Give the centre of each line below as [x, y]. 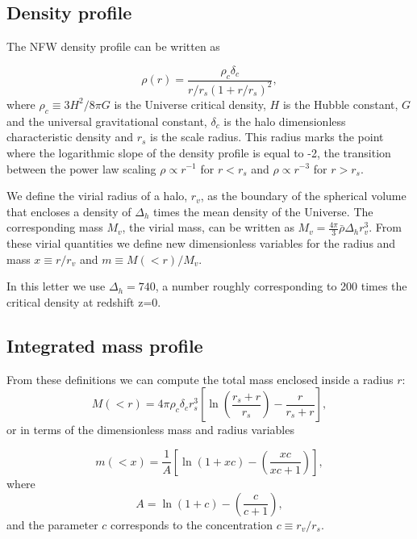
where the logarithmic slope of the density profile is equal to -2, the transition [199, 152]
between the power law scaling [81, 168]
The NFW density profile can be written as [113, 46]
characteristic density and [70, 137]
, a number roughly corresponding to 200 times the [281, 286]
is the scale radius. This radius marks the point [267, 137]
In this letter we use [56, 286]
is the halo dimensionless [285, 121]
